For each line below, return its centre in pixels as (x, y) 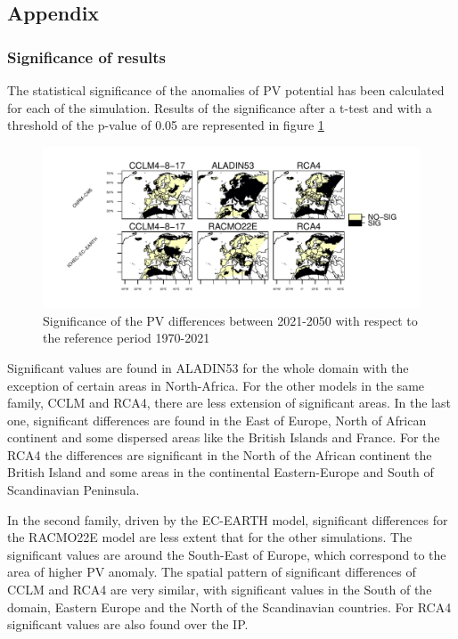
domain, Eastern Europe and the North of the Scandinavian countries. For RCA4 (229, 607)
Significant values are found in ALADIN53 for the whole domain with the (208, 367)
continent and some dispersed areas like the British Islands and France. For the (224, 437)
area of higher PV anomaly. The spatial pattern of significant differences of (212, 572)
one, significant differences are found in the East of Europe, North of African (217, 420)
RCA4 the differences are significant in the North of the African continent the (220, 454)
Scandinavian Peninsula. (74, 490)
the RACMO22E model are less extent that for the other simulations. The (210, 537)
